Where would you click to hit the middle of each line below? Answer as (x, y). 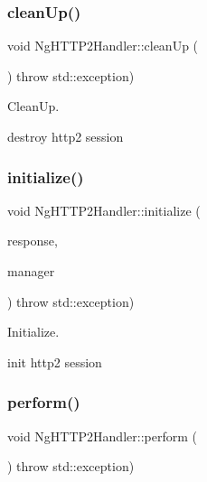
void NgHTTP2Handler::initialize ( (104, 210)
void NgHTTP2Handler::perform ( (102, 436)
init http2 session (55, 361)
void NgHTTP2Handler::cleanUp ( (103, 46)
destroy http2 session (66, 136)
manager (31, 271)
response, (33, 241)
